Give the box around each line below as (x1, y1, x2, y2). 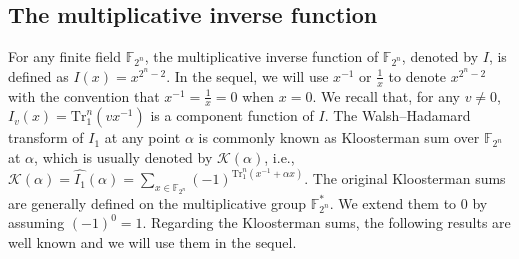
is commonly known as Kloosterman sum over (198, 127, 480, 148)
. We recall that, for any (312, 85, 460, 106)
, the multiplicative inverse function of (144, 46, 379, 67)
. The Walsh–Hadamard (324, 105, 471, 126)
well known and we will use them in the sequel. (8, 231, 297, 252)
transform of (8, 127, 84, 148)
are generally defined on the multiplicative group (8, 192, 307, 213)
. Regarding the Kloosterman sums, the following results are (142, 212, 511, 233)
